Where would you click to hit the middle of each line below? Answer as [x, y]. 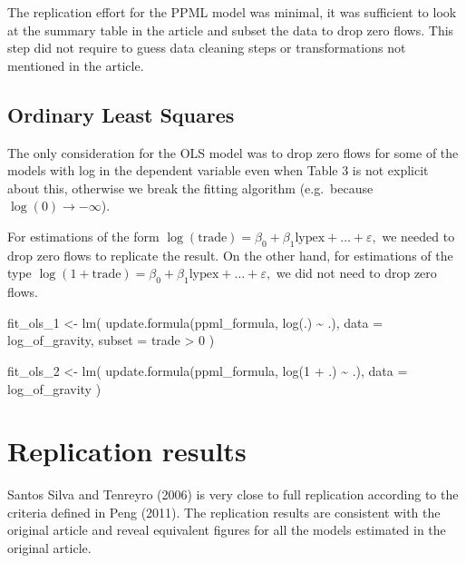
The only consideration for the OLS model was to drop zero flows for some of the [233, 152]
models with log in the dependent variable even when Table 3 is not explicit [218, 170]
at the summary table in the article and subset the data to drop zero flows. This [231, 30]
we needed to [418, 236]
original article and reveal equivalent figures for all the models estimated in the [227, 530]
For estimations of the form [83, 236]
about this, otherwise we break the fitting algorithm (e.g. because [190, 188]
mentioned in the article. [76, 65]
